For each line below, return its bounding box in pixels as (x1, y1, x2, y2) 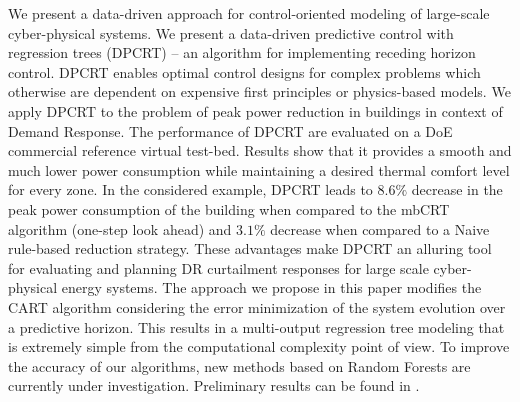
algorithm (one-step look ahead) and (8, 218, 232, 239)
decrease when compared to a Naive (270, 218, 490, 239)
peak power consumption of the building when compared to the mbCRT (8, 198, 450, 219)
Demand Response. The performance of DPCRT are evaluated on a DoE (8, 120, 453, 141)
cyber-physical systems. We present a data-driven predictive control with (8, 22, 454, 43)
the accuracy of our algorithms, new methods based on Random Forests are (8, 355, 471, 376)
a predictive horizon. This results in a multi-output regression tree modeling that (8, 316, 505, 337)
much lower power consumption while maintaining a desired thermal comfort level (8, 159, 510, 180)
